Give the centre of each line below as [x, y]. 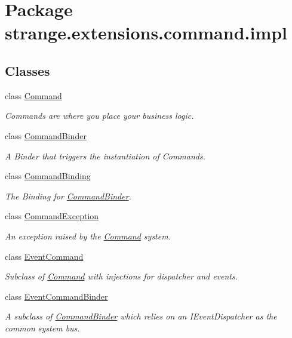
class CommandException [52, 216]
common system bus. [42, 328]
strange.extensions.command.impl [146, 33]
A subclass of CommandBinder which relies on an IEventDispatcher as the [141, 316]
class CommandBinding [48, 176]
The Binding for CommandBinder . [68, 196]
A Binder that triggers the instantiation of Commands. [105, 156]
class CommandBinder [46, 135]
